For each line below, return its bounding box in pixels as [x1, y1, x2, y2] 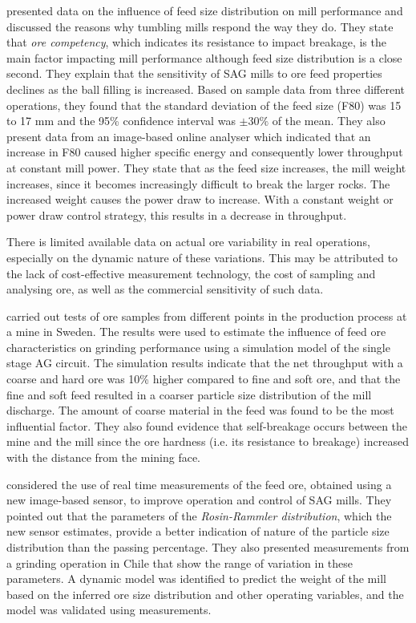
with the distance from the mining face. [6, 449, 201, 466]
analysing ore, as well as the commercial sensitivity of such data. [6, 281, 324, 297]
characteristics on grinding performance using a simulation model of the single [6, 338, 390, 355]
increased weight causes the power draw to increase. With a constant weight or [6, 191, 394, 208]
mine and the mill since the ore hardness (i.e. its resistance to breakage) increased [6, 433, 409, 450]
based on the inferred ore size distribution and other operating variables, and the [6, 585, 404, 602]
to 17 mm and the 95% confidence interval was [6, 112, 236, 129]
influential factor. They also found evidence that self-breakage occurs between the [6, 417, 408, 434]
